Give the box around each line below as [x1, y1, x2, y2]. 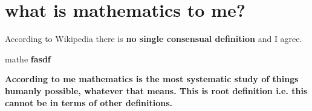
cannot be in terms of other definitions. [5, 96, 173, 109]
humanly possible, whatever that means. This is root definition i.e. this [5, 84, 308, 97]
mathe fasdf [5, 52, 51, 65]
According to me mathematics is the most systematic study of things [5, 73, 299, 85]
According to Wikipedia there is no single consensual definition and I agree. [5, 32, 302, 45]
